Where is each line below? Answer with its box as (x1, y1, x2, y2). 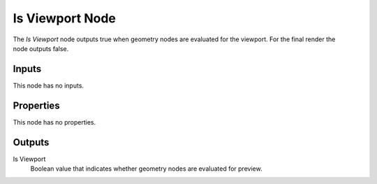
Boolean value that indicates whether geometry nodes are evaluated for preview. (30, 164, 263, 173)
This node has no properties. (13, 118, 96, 126)
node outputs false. (13, 44, 69, 52)
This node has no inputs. (13, 81, 84, 90)
